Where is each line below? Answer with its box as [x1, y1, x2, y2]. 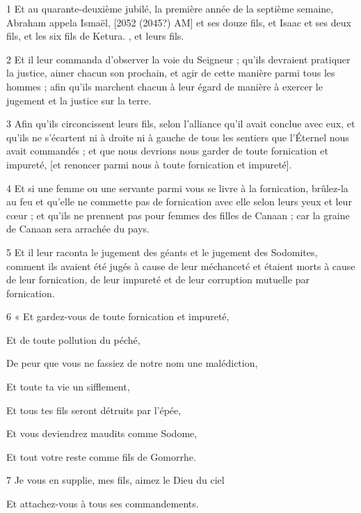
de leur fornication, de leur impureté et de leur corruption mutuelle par [6, 272, 310, 287]
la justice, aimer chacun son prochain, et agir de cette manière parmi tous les [6, 65, 335, 80]
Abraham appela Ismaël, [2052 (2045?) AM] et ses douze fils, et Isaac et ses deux [6, 15, 351, 29]
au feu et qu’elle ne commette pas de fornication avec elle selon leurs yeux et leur [6, 194, 352, 209]
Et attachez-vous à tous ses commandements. [6, 496, 199, 511]
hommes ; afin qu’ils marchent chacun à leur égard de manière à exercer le [6, 79, 323, 93]
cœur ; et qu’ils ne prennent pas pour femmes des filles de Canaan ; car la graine [6, 207, 350, 222]
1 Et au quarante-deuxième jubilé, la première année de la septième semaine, [6, 1, 334, 15]
